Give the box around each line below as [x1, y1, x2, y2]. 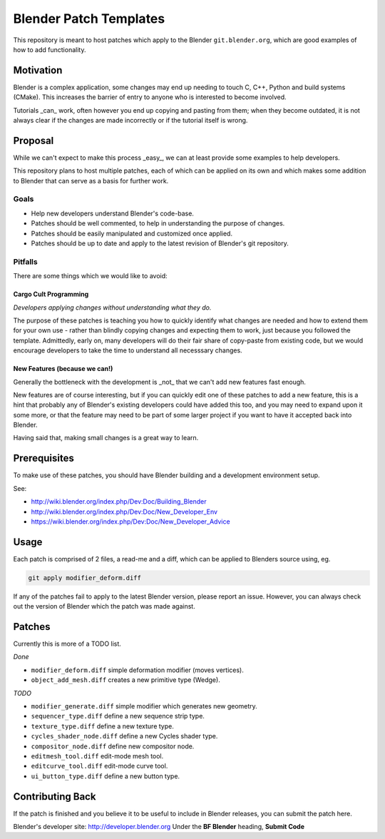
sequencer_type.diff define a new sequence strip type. [31, 712, 205, 721]
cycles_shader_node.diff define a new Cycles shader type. [31, 732, 218, 741]
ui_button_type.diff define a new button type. [31, 771, 180, 780]
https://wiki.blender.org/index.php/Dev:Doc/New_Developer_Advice [31, 517, 231, 526]
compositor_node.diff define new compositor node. [31, 742, 195, 751]
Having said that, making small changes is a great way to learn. [13, 434, 199, 442]
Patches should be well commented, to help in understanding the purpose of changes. [31, 219, 285, 228]
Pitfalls [13, 257, 38, 267]
